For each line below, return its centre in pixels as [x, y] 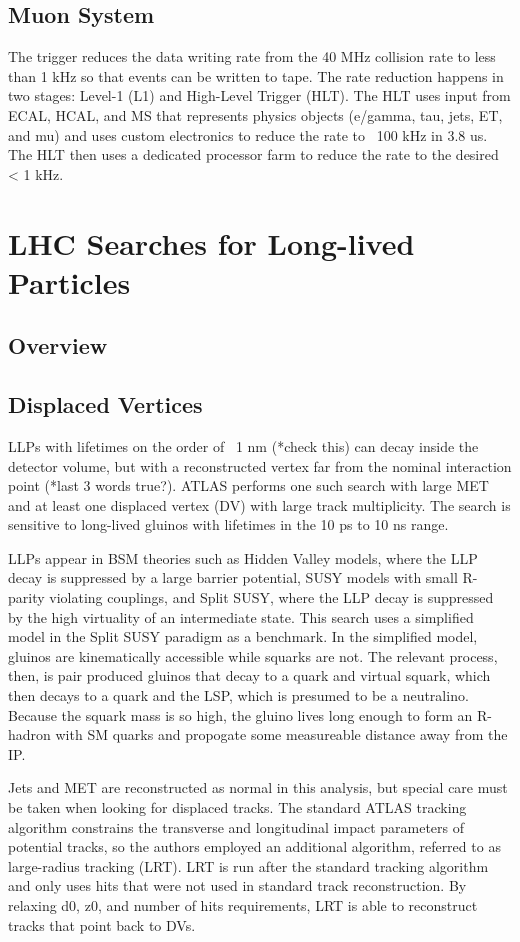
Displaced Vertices [105, 404]
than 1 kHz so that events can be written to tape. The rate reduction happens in [256, 75]
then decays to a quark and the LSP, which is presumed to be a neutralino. [238, 695]
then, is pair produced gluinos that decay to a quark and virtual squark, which [249, 675]
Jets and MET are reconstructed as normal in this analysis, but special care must [258, 787]
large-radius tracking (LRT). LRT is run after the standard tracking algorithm [248, 865]
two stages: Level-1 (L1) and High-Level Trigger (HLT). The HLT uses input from [259, 95]
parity [26, 597]
